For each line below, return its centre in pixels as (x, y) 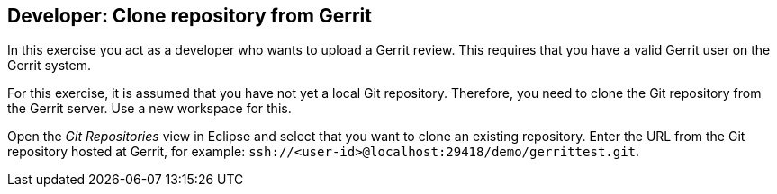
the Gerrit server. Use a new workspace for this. (149, 109)
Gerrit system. (49, 66)
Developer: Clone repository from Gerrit (190, 16)
